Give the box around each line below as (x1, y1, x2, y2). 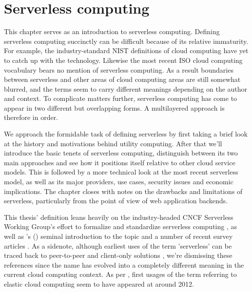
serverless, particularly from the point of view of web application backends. (4, 195, 228, 206)
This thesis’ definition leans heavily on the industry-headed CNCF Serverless (4, 212, 233, 222)
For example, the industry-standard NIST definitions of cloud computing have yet (4, 45, 249, 56)
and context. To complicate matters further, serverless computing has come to (4, 93, 237, 103)
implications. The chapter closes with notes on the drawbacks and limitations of (4, 186, 243, 196)
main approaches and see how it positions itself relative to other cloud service (4, 157, 235, 167)
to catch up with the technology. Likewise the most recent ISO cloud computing (4, 55, 243, 65)
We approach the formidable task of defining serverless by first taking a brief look (4, 129, 248, 139)
